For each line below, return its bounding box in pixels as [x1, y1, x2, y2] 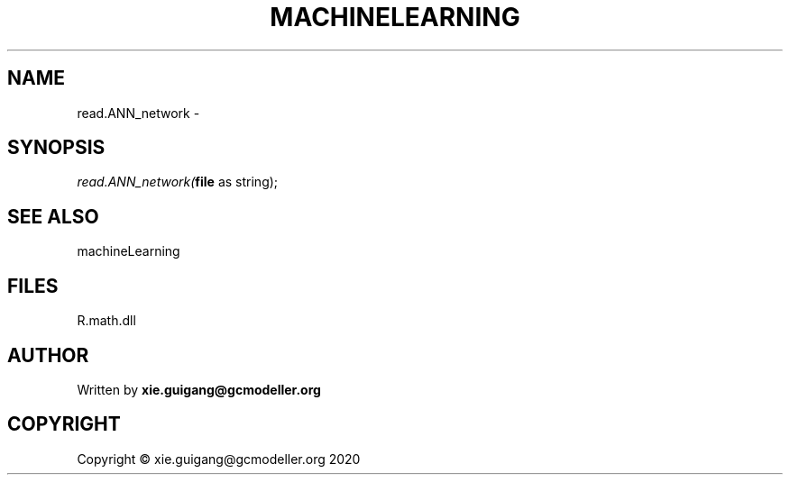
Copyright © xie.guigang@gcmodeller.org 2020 [77, 450, 361, 467]
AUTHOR [7, 343, 89, 367]
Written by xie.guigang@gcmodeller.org [77, 381, 321, 397]
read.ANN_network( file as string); [77, 174, 279, 190]
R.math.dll [77, 313, 136, 329]
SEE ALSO [7, 205, 99, 228]
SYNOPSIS [7, 136, 106, 159]
